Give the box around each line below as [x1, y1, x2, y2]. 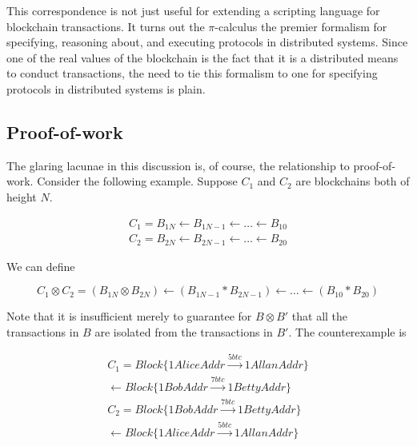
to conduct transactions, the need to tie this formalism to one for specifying [6, 65, 378, 82]
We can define [6, 257, 75, 274]
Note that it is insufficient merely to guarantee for [6, 308, 252, 325]
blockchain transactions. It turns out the [6, 18, 205, 34]
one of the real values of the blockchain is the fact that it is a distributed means [6, 49, 399, 66]
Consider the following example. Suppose [37, 173, 238, 189]
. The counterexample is [288, 323, 407, 340]
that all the [291, 308, 348, 325]
